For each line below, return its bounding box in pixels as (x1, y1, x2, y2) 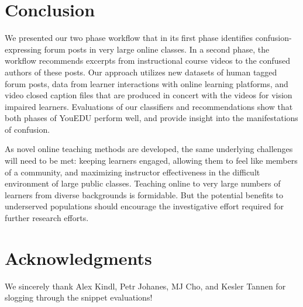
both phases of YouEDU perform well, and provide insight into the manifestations (5, 112, 298, 124)
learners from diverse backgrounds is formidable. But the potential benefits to (5, 188, 284, 201)
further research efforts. (5, 212, 89, 224)
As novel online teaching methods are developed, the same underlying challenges (5, 143, 293, 155)
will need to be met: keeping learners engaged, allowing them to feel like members (5, 154, 298, 167)
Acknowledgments (5, 246, 152, 270)
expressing (5, 43, 42, 55)
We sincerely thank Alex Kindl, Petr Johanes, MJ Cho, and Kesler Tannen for (5, 280, 286, 292)
